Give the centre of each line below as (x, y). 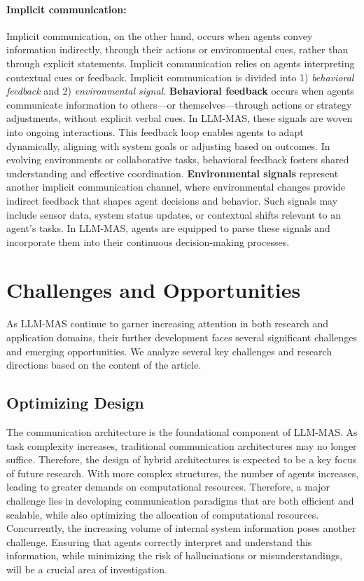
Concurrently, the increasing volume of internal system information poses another (181, 528)
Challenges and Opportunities (154, 290)
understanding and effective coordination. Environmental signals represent (173, 173)
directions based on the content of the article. (104, 365)
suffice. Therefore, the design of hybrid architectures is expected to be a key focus (182, 459)
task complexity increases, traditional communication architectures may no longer (182, 445)
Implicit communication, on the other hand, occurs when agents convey (160, 35)
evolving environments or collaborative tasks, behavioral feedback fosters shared (178, 159)
